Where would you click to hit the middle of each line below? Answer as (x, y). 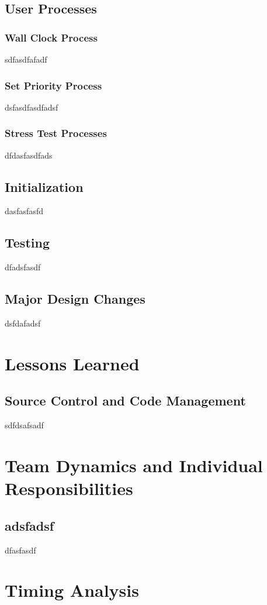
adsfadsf (30, 525)
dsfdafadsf (23, 323)
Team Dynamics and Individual (134, 465)
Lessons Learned (72, 363)
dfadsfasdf (23, 267)
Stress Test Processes (56, 133)
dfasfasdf (20, 550)
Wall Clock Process (51, 37)
